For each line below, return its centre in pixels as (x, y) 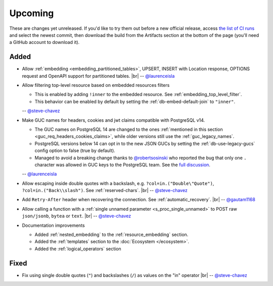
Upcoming (32, 13)
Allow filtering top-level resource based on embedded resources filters (96, 85)
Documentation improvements (54, 225)
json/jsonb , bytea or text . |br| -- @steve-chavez (77, 216)
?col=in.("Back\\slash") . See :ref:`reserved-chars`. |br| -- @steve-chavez (105, 190)
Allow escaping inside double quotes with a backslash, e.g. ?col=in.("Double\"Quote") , (118, 183)
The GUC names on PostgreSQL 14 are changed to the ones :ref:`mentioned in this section (129, 129)
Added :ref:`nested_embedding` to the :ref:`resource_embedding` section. (111, 234)
